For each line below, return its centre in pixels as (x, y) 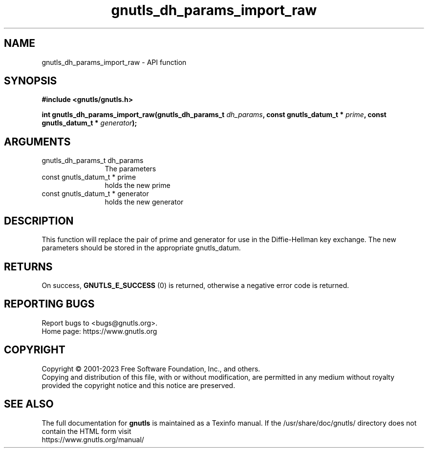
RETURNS (28, 267)
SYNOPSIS (31, 81)
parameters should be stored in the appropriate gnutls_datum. (141, 248)
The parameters (130, 169)
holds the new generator (144, 202)
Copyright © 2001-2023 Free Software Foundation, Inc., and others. (151, 369)
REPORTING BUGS (49, 304)
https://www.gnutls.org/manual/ (93, 439)
